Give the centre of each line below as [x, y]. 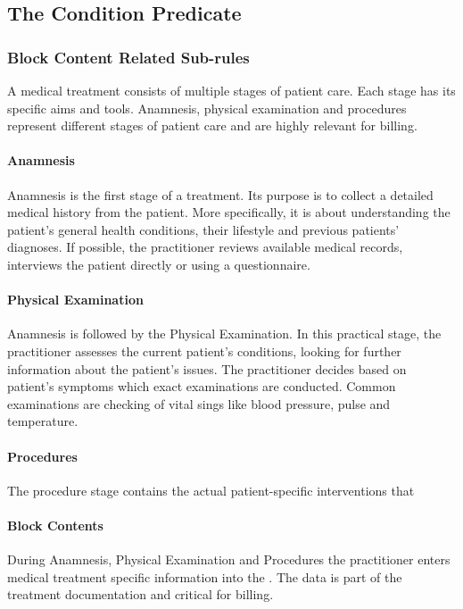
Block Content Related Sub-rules [128, 57]
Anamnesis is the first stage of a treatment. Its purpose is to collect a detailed [220, 194]
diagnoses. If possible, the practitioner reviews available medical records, [205, 247]
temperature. [43, 421]
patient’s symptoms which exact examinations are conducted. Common [202, 386]
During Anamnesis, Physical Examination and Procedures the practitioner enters [229, 559]
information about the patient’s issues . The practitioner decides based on [207, 368]
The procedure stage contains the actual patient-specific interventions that [211, 490]
